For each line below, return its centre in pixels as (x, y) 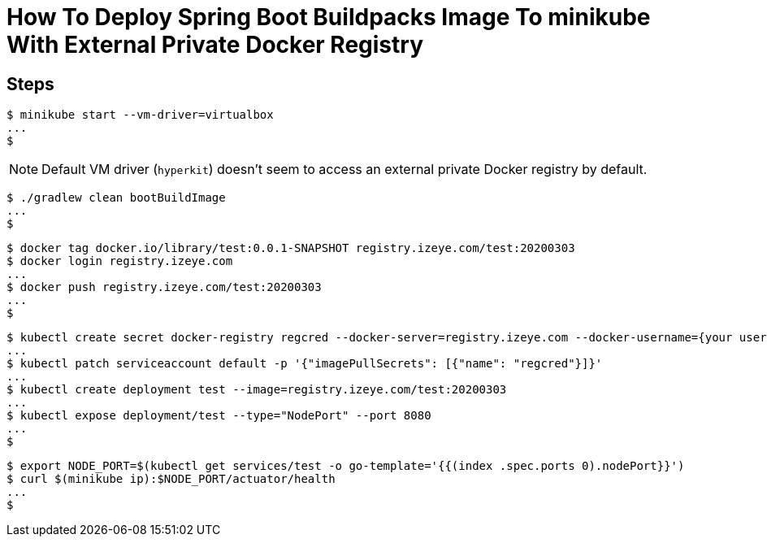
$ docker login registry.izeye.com (120, 261)
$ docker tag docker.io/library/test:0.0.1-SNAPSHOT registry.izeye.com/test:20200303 (291, 248)
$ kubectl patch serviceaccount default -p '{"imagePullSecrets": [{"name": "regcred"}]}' (305, 364)
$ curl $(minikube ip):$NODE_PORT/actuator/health (171, 479)
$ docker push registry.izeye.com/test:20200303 (164, 287)
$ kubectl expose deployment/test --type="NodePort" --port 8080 (219, 416)
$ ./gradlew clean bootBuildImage (116, 198)
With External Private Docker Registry (215, 45)
